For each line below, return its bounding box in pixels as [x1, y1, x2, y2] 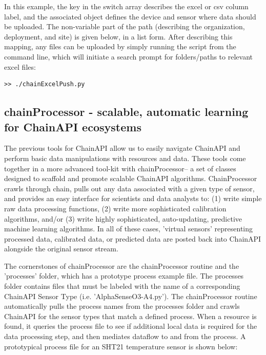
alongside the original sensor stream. [4, 243, 118, 254]
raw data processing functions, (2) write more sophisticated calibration [4, 203, 227, 213]
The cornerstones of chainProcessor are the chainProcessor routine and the [4, 260, 239, 271]
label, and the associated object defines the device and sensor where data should [4, 11, 256, 22]
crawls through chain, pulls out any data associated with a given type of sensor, [4, 183, 255, 193]
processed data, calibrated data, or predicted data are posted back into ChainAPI [4, 233, 261, 244]
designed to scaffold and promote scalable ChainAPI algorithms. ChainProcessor [4, 173, 257, 184]
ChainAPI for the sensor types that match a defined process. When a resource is [4, 310, 257, 321]
